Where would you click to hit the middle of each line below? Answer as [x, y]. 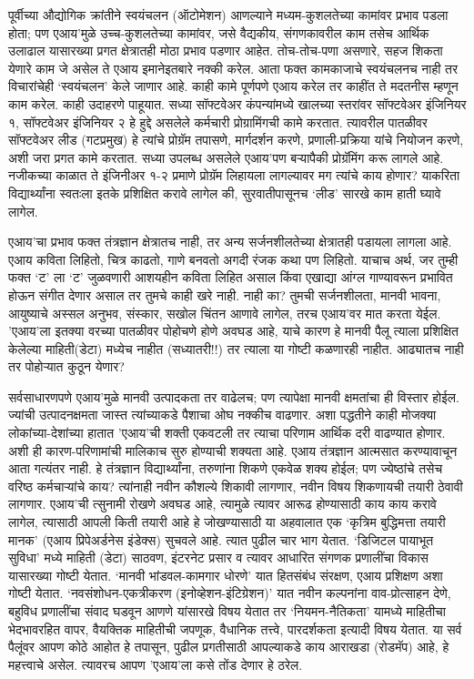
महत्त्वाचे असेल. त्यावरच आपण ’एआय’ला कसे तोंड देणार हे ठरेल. [156, 664]
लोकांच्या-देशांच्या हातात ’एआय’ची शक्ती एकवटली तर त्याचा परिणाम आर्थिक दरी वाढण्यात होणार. [227, 433]
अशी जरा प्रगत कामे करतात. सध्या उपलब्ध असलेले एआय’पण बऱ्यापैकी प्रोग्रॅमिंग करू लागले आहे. [226, 157]
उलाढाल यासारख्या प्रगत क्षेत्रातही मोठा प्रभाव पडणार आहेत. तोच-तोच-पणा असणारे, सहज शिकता [226, 51]
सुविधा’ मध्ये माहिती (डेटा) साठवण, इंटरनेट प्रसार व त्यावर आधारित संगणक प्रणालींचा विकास [218, 557]
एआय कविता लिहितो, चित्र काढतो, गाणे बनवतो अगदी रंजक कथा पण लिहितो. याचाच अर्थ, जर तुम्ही [233, 259]
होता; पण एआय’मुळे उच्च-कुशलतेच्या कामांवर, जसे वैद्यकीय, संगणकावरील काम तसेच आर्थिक [219, 32]
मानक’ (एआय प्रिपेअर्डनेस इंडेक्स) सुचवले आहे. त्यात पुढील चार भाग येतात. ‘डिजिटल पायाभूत [221, 539]
